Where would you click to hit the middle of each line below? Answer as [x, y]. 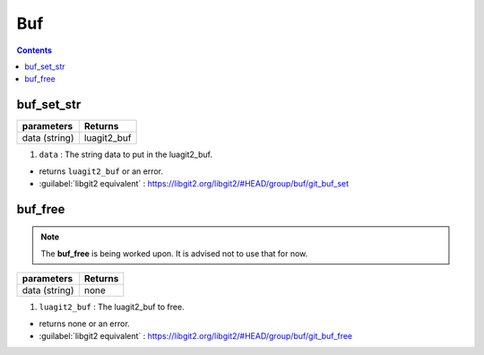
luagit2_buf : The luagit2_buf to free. [112, 307]
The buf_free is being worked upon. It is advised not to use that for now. [174, 253]
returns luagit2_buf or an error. [101, 171]
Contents [35, 50]
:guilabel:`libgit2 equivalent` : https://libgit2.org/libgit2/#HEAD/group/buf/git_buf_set [194, 184]
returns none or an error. [84, 324]
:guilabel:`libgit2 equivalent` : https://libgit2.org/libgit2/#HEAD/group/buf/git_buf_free [196, 335]
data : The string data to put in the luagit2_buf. [125, 155]
